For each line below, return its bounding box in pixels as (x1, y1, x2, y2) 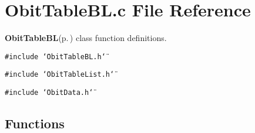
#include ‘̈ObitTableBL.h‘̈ (5, 52, 106, 61)
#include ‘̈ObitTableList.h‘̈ (5, 70, 115, 79)
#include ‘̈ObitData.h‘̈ (5, 88, 93, 97)
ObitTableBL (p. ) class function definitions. (5, 32, 167, 44)
